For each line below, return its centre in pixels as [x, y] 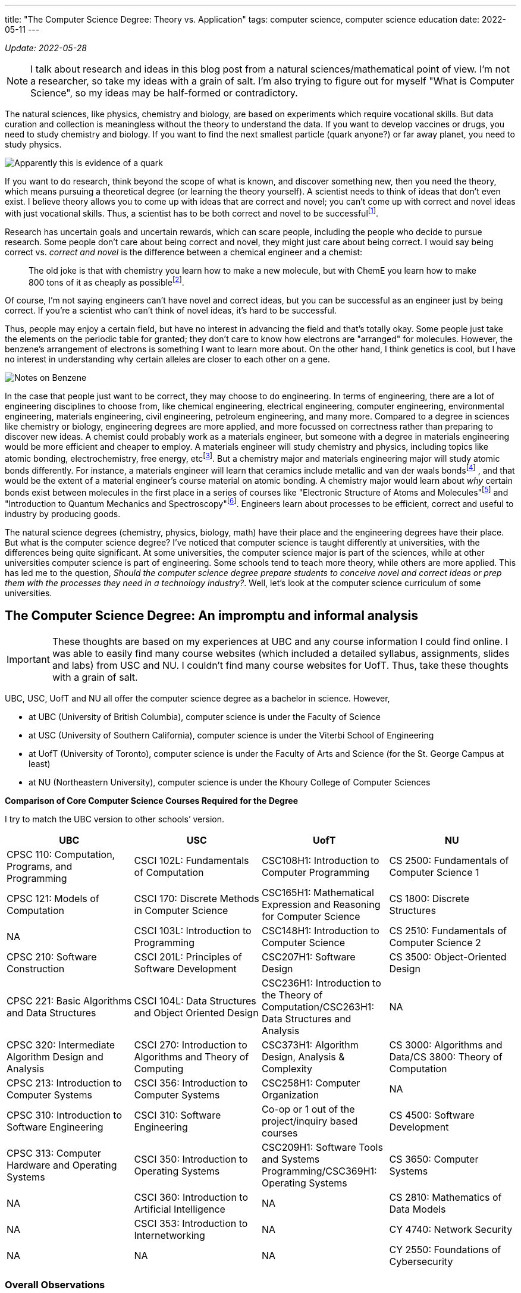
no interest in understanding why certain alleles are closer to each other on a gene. [167, 359]
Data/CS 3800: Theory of [446, 1056]
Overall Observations [55, 1285]
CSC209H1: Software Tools [322, 1147]
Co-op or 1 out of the [308, 1109]
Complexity [287, 1068]
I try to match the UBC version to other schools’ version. [114, 819]
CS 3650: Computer [434, 1159]
